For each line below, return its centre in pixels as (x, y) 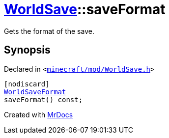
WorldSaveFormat (35, 92)
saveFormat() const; (43, 99)
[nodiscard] (27, 84)
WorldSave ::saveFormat (85, 9)
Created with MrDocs (39, 114)
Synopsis (27, 50)
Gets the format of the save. (49, 31)
